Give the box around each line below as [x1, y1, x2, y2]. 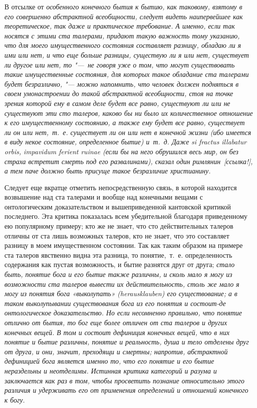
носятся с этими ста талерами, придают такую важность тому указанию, [4, 30, 240, 40]
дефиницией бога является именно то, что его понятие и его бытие [4, 356, 214, 366]
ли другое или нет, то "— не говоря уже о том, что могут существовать [4, 59, 235, 69]
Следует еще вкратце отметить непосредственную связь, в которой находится [4, 182, 237, 192]
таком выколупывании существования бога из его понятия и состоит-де [4, 298, 226, 308]
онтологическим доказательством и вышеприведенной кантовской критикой [4, 201, 231, 211]
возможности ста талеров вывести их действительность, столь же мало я [4, 278, 240, 289]
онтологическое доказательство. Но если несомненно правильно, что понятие [4, 307, 242, 318]
